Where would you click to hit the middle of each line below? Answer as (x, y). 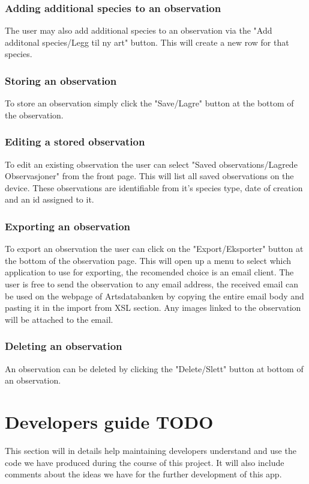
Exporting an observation (68, 226)
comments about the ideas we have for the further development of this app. (143, 474)
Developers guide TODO (109, 421)
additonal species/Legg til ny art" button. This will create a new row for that (147, 42)
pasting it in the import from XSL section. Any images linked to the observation (153, 308)
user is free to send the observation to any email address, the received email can (152, 284)
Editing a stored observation (75, 142)
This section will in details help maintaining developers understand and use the (151, 450)
